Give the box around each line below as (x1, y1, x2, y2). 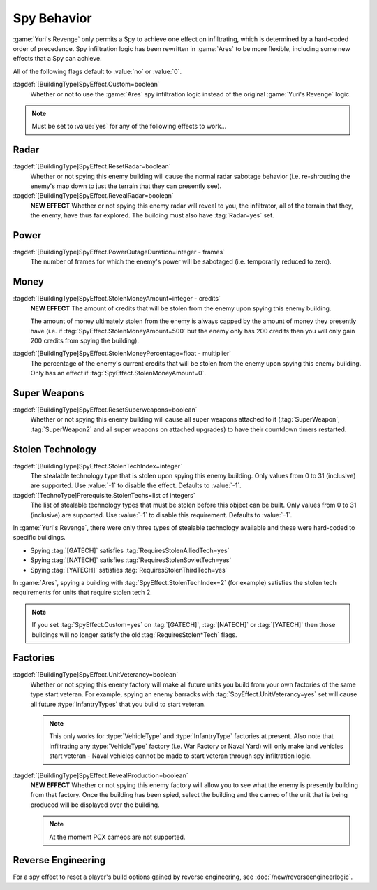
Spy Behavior (13, 10, 92, 26)
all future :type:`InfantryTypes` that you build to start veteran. (30, 700, 206, 708)
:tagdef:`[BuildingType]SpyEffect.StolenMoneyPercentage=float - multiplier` (13, 350, 232, 358)
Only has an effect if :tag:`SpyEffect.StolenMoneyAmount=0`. (30, 369, 206, 378)
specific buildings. (13, 533, 66, 542)
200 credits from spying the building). (30, 336, 140, 345)
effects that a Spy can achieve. (13, 55, 103, 63)
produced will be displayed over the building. (30, 801, 160, 809)
